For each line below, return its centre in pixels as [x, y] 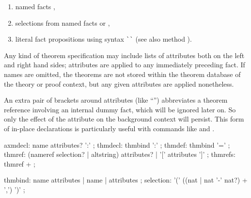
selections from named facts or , [63, 23]
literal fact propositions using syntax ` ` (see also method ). [103, 39]
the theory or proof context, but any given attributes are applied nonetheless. [119, 84]
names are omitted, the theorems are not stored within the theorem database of [122, 74]
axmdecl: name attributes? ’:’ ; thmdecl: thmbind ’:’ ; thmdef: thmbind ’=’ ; [117, 145]
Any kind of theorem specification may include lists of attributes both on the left [124, 55]
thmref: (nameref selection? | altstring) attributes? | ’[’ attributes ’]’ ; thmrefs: [120, 154]
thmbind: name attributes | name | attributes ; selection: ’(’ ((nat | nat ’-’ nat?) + [126, 180]
